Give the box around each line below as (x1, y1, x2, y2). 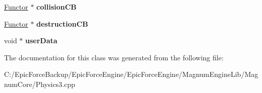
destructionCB (36, 18, 88, 29)
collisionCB (36, 2, 77, 12)
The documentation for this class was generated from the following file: (4, 52, 224, 62)
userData (25, 35, 58, 46)
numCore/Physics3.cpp (4, 78, 75, 89)
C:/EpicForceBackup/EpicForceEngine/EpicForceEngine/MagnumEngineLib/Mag (4, 69, 258, 79)
